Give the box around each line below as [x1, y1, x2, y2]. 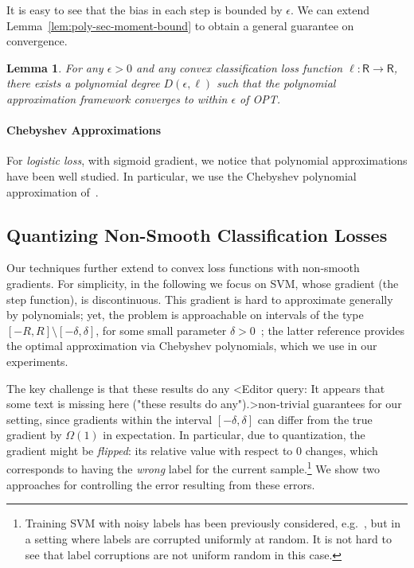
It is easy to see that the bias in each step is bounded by [6, 2, 283, 18]
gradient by [6, 426, 62, 443]
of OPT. [240, 90, 281, 107]
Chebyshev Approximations [6, 122, 162, 138]
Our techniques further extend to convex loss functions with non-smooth [6, 259, 360, 276]
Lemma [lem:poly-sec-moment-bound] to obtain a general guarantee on [6, 17, 354, 33]
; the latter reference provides [260, 321, 405, 338]
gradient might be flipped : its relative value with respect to [6, 442, 293, 458]
